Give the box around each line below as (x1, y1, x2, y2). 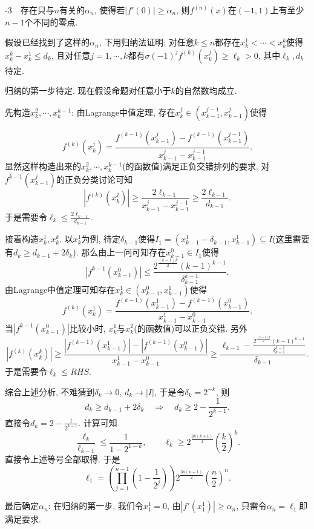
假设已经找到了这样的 (5, 36, 90, 48)
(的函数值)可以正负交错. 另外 (134, 321, 247, 334)
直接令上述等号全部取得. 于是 (5, 453, 120, 465)
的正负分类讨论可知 (56, 172, 133, 185)
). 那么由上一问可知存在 (73, 246, 166, 258)
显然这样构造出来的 (5, 160, 81, 172)
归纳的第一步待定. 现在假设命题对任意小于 (5, 84, 171, 97)
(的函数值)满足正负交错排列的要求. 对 (122, 160, 270, 172)
